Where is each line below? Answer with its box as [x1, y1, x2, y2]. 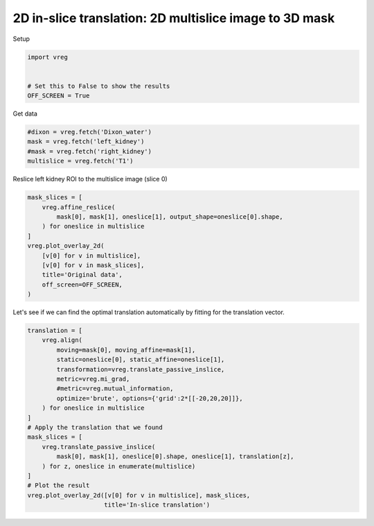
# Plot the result [27, 482, 90, 489]
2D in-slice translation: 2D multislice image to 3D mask [12, 10, 335, 26]
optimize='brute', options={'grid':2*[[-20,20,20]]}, [56, 394, 243, 402]
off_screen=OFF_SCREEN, [42, 280, 123, 289]
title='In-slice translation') [104, 501, 211, 509]
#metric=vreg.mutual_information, [56, 385, 174, 392]
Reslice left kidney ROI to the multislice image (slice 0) [12, 175, 168, 183]
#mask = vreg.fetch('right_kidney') [27, 147, 152, 155]
